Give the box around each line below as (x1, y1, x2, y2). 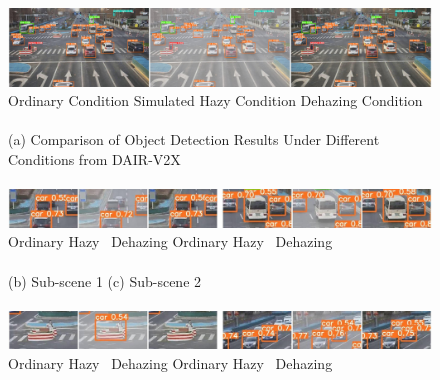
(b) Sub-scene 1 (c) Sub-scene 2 (8, 270, 202, 291)
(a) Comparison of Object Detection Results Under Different (8, 129, 380, 150)
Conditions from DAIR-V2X (8, 149, 181, 170)
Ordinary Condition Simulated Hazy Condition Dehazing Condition (8, 90, 423, 111)
